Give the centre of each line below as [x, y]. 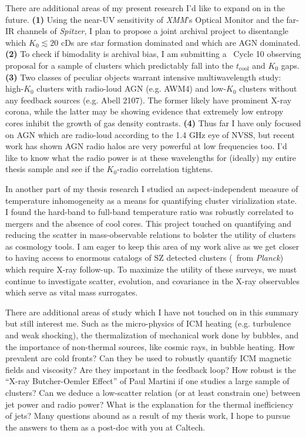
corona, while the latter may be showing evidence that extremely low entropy [144, 111]
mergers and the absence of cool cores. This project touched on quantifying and [148, 223]
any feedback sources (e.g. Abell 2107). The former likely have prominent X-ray [149, 100]
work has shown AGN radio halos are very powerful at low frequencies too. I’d [146, 146]
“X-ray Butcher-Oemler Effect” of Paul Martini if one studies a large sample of [147, 381]
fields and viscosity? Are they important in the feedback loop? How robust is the [151, 369]
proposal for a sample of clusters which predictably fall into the [120, 65]
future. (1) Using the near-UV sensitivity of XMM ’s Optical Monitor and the [144, 19]
